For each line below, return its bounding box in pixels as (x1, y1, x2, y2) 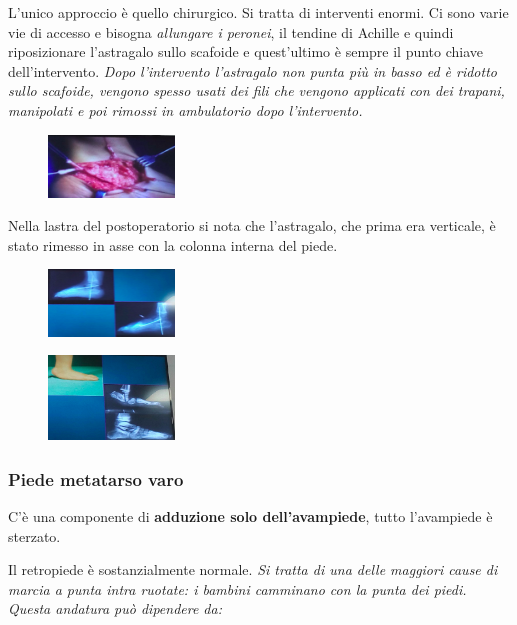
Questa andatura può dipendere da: (8, 598, 222, 619)
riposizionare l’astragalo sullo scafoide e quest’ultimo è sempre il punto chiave (8, 41, 484, 62)
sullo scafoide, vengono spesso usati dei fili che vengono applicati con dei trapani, (8, 80, 505, 101)
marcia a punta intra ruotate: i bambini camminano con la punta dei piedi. (8, 578, 467, 599)
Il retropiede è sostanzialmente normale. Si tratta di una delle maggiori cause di (8, 559, 498, 580)
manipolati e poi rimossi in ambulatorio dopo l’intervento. (8, 99, 363, 120)
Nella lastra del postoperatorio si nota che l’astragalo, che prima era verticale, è (8, 215, 496, 236)
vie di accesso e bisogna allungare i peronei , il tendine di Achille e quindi (8, 21, 454, 42)
